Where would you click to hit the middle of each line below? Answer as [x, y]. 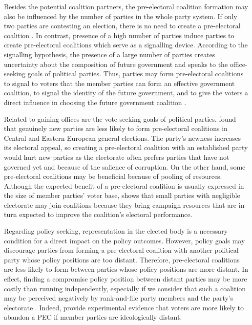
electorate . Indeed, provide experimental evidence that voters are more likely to [124, 307]
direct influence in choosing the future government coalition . [95, 102]
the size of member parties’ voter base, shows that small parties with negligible [122, 195]
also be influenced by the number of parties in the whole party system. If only [121, 16]
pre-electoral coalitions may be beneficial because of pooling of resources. [113, 176]
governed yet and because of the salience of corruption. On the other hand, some [125, 166]
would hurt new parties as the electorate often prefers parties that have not [117, 157]
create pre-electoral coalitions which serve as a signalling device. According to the [126, 45]
